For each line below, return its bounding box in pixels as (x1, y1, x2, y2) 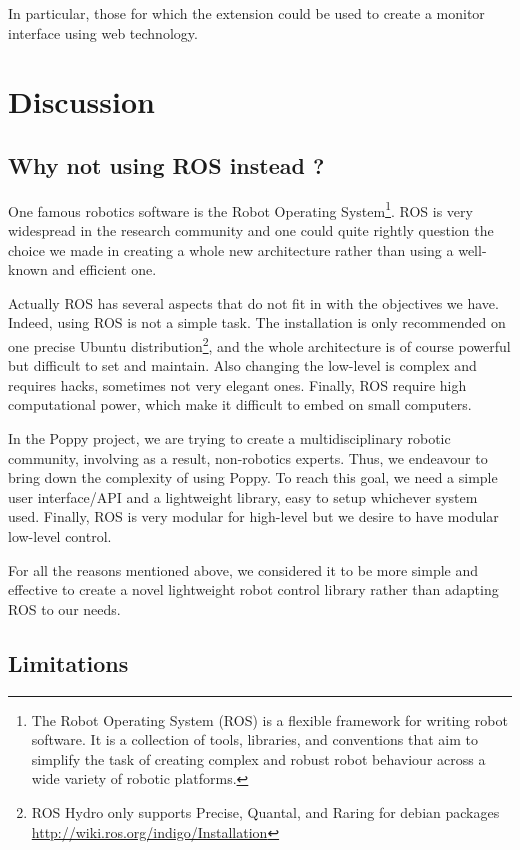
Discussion (8, 81, 155, 122)
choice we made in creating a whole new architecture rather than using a (8, 239, 454, 260)
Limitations (8, 647, 129, 678)
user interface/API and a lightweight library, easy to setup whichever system (8, 486, 478, 507)
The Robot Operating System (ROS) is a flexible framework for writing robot (31, 709, 508, 730)
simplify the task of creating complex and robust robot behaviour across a (31, 748, 486, 769)
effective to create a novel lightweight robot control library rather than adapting (8, 579, 499, 600)
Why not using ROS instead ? (8, 149, 325, 180)
